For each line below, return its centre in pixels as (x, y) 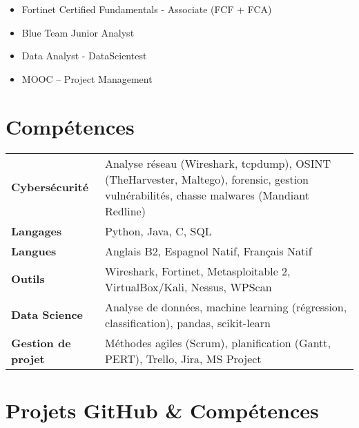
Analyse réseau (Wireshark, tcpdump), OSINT (218, 163)
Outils (28, 279)
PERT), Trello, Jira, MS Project (183, 358)
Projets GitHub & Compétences (162, 410)
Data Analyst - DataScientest (84, 56)
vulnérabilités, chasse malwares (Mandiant (207, 195)
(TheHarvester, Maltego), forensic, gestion (207, 179)
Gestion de (41, 342)
